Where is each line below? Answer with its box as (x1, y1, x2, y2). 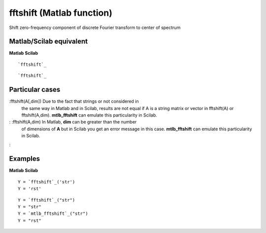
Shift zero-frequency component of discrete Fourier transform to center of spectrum (9, 25, 181, 30)
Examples (9, 155, 40, 163)
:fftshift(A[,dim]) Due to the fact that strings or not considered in (9, 98, 139, 104)
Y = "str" (18, 204, 41, 209)
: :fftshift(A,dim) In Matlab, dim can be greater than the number (9, 119, 137, 125)
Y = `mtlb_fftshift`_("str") (18, 211, 88, 216)
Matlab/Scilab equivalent (9, 37, 88, 46)
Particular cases (9, 86, 61, 94)
